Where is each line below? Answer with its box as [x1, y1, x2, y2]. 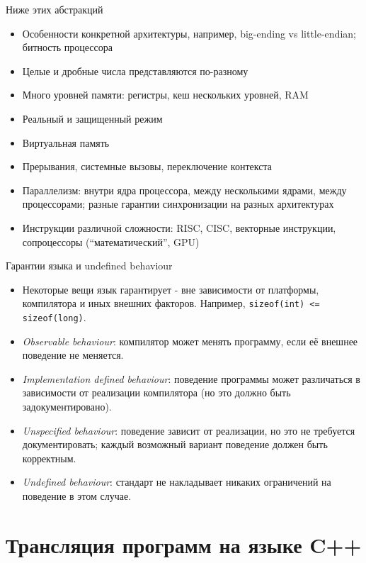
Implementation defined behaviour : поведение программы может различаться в [22, 371, 360, 386]
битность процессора [22, 40, 113, 55]
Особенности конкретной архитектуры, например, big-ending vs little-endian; [22, 26, 356, 40]
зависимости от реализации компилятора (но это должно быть [22, 385, 291, 400]
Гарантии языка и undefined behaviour [6, 258, 173, 273]
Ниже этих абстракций [6, 2, 103, 16]
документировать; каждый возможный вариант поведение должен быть [22, 437, 328, 452]
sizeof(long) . [22, 309, 86, 324]
